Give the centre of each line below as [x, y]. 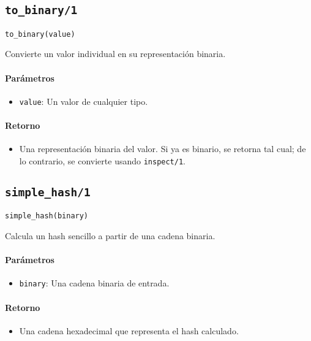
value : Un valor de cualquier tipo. [84, 101]
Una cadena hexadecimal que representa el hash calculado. [129, 330]
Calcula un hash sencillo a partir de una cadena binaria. [110, 235]
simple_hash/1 [48, 192]
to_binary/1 [41, 10]
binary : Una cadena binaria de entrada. [94, 283]
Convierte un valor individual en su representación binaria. [115, 54]
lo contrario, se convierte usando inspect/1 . [103, 160]
